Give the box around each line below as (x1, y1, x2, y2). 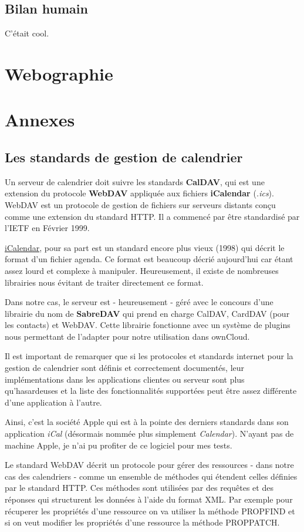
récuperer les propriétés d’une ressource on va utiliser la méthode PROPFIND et (5, 504, 295, 517)
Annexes (5, 108, 75, 132)
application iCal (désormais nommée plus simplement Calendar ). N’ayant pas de (5, 427, 294, 440)
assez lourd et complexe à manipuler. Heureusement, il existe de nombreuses (5, 264, 279, 276)
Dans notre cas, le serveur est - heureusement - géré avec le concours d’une (5, 296, 273, 308)
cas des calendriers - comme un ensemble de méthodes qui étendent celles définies (5, 470, 298, 482)
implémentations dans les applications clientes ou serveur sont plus (5, 373, 245, 385)
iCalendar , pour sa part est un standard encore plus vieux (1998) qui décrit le (5, 241, 285, 253)
